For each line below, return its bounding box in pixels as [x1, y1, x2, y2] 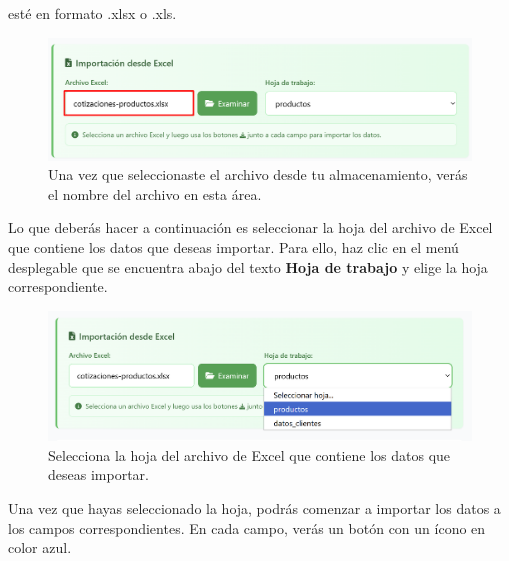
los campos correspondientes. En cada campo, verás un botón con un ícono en [8, 517, 486, 538]
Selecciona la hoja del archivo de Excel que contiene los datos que [48, 444, 451, 465]
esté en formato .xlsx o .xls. [8, 3, 177, 23]
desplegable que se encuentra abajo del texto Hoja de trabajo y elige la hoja [8, 256, 488, 277]
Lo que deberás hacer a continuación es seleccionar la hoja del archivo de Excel [8, 217, 493, 238]
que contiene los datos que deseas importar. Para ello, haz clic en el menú [8, 236, 459, 257]
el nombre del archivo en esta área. [48, 183, 262, 204]
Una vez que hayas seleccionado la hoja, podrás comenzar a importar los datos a [8, 498, 501, 519]
